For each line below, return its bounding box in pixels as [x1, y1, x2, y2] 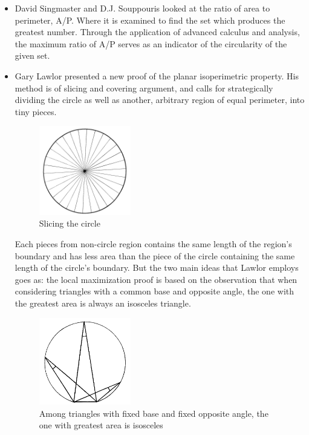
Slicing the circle [39, 217, 100, 230]
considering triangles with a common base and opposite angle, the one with [15, 285, 294, 297]
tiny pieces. [15, 105, 57, 118]
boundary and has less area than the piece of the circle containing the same [15, 249, 295, 262]
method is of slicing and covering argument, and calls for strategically [15, 81, 273, 94]
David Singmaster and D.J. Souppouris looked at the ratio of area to [15, 2, 270, 14]
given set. [15, 49, 50, 62]
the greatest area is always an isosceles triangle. [15, 296, 191, 309]
